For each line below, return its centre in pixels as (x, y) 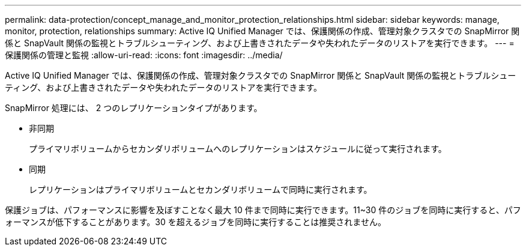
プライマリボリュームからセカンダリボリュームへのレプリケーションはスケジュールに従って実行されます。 (238, 149)
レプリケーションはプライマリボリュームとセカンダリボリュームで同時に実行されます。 (201, 189)
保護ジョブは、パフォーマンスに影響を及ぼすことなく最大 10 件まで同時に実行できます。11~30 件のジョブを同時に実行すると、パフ (263, 210)
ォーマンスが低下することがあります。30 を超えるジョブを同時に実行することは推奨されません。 (195, 222)
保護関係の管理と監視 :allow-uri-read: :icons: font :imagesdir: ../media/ (144, 55)
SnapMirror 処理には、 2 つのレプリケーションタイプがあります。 (134, 108)
